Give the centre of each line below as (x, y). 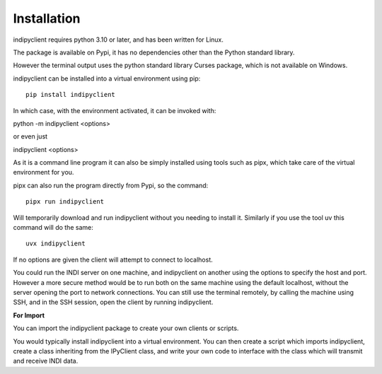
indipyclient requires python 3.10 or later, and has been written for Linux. (118, 40)
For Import (29, 315)
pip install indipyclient (71, 95)
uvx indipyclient (56, 244)
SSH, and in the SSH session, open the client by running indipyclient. (113, 302)
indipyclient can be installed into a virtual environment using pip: (107, 78)
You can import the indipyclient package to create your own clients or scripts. (126, 328)
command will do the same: (53, 228)
